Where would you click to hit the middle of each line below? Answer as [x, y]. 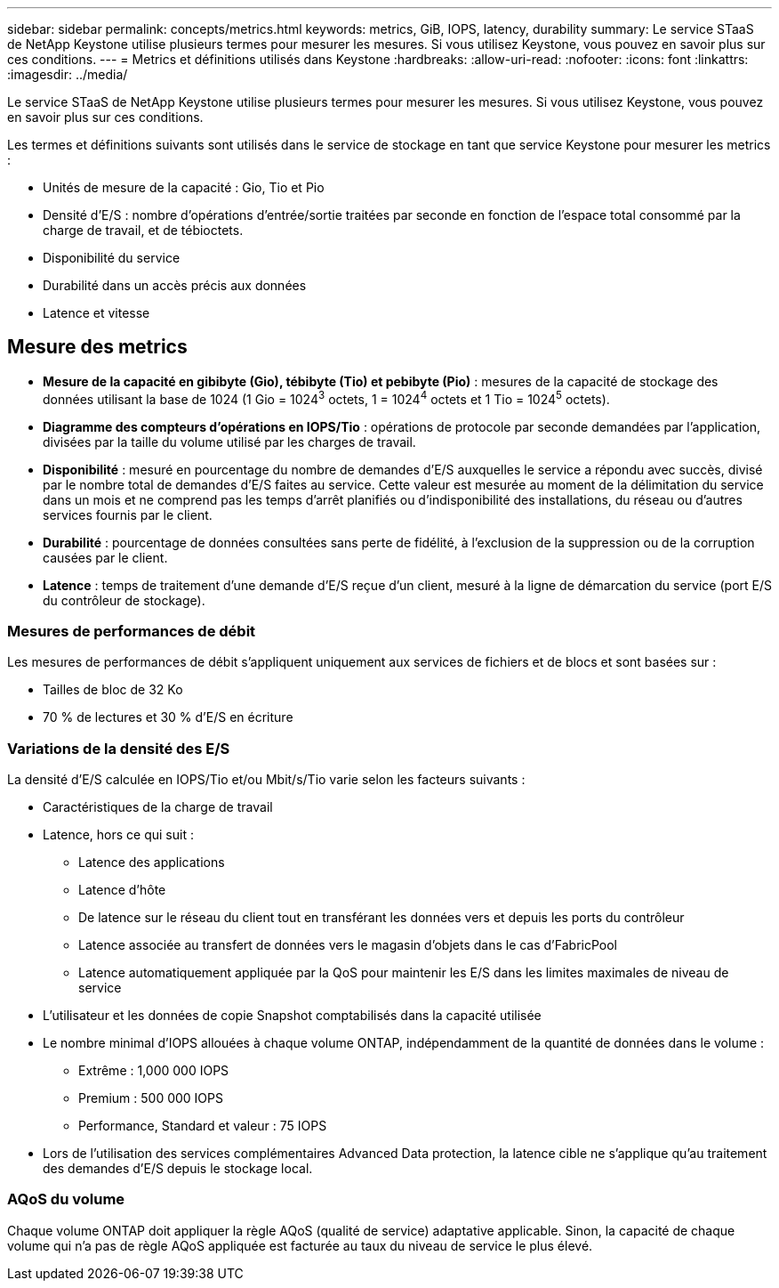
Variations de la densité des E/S [119, 748]
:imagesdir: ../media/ [68, 74]
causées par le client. [105, 557]
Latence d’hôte [122, 890]
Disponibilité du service [112, 258]
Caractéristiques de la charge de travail [158, 807]
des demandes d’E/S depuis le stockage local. [178, 1168]
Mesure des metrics [97, 347]
